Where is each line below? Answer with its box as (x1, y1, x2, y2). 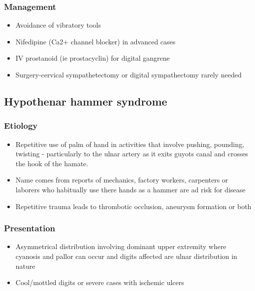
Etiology (4, 119, 38, 132)
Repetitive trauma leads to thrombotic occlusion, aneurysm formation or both (15, 201, 252, 211)
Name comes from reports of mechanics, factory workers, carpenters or (15, 175, 228, 185)
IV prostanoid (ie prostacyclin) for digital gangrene (15, 53, 170, 63)
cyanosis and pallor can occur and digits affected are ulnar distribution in (15, 251, 237, 261)
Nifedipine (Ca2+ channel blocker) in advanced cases (15, 36, 176, 46)
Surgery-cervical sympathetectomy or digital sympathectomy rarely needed (15, 70, 242, 79)
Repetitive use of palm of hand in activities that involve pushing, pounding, (15, 139, 244, 149)
